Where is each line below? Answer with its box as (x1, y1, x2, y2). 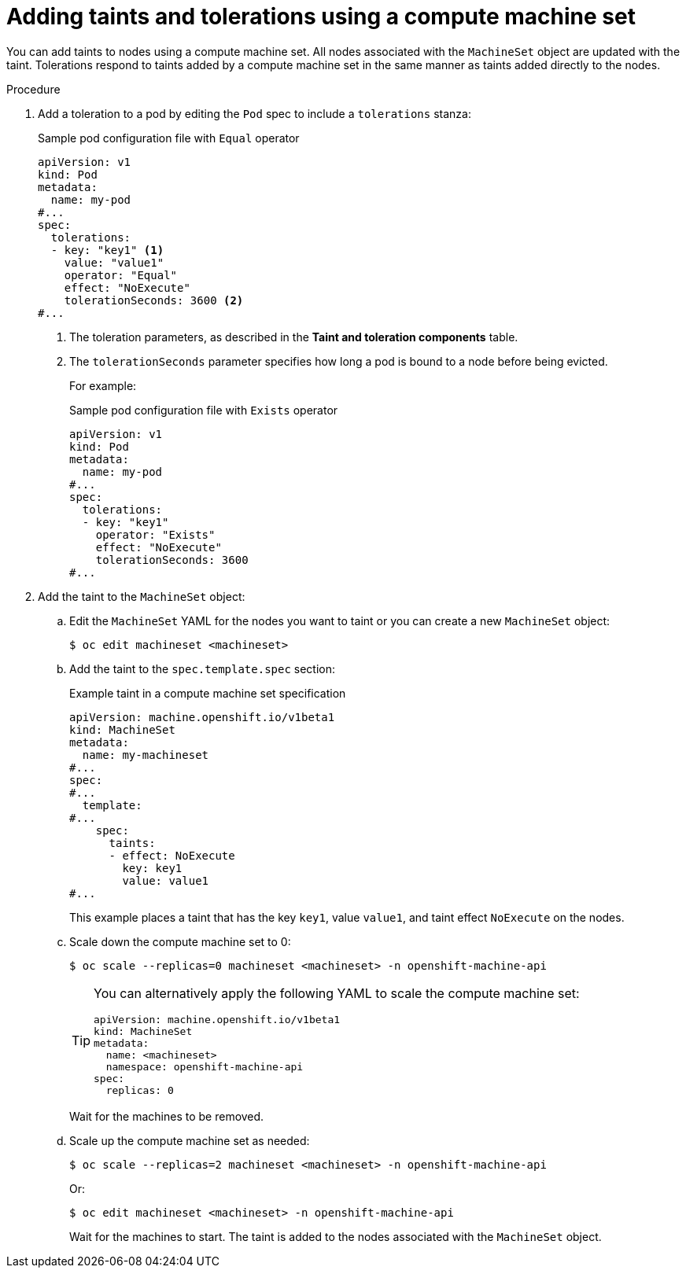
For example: (69, 378, 137, 392)
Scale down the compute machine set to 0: (69, 934, 291, 948)
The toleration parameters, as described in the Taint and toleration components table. (69, 330, 518, 344)
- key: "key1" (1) (50, 243, 164, 256)
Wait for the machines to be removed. (69, 1109, 264, 1123)
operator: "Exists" (95, 528, 216, 541)
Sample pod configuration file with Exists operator (69, 403, 338, 417)
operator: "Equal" (64, 268, 178, 282)
